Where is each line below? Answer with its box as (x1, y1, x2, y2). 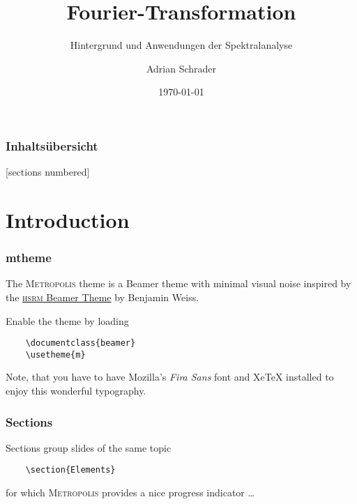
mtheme (6, 249, 52, 266)
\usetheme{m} (25, 349, 86, 360)
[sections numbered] (6, 165, 90, 179)
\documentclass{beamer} (25, 338, 136, 349)
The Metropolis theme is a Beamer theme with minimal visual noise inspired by (6, 276, 351, 291)
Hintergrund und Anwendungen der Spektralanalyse (70, 38, 293, 52)
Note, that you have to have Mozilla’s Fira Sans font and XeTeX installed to (6, 369, 334, 384)
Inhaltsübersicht (6, 137, 98, 154)
